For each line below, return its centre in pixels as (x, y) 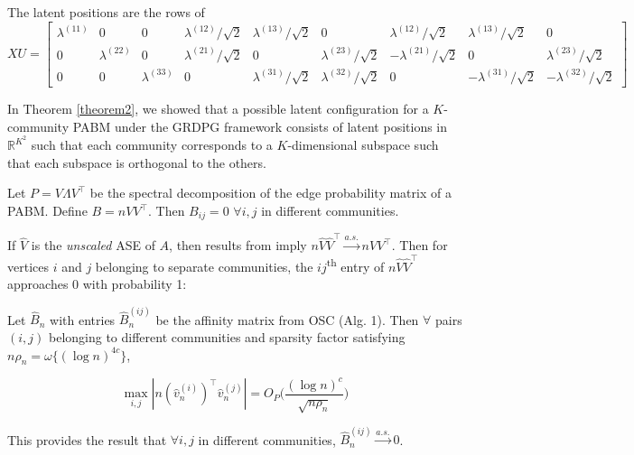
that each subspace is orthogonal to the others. (137, 162)
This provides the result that (87, 439)
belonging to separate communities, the (204, 266)
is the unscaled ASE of (93, 245)
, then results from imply (238, 245)
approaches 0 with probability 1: (97, 284)
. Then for (420, 245)
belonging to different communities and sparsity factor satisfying (227, 336)
